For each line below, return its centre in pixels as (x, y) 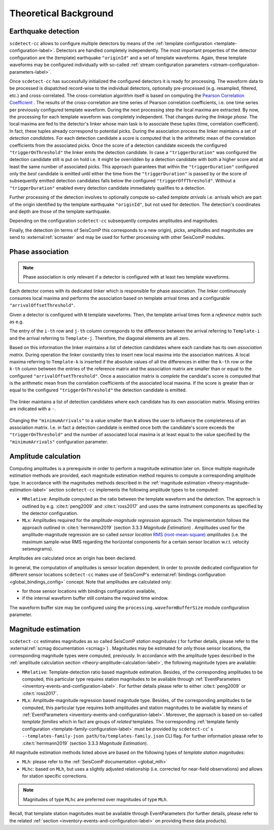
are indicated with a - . (32, 409)
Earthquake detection (44, 31)
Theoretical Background (61, 13)
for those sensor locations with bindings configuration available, (89, 591)
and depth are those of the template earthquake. (60, 211)
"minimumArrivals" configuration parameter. (59, 442)
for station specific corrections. (55, 776)
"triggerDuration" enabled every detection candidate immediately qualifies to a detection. (108, 188)
